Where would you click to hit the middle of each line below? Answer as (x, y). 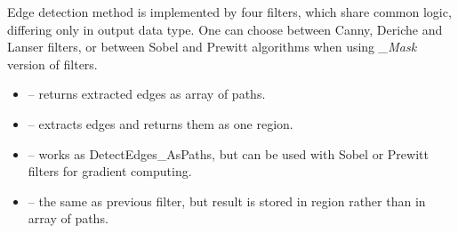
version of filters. (52, 64)
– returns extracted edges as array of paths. (147, 94)
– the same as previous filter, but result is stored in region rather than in (227, 201)
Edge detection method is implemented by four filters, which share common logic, (229, 12)
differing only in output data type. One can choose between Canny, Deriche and (225, 29)
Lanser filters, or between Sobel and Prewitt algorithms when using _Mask (212, 47)
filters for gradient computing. (110, 171)
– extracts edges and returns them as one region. (161, 123)
